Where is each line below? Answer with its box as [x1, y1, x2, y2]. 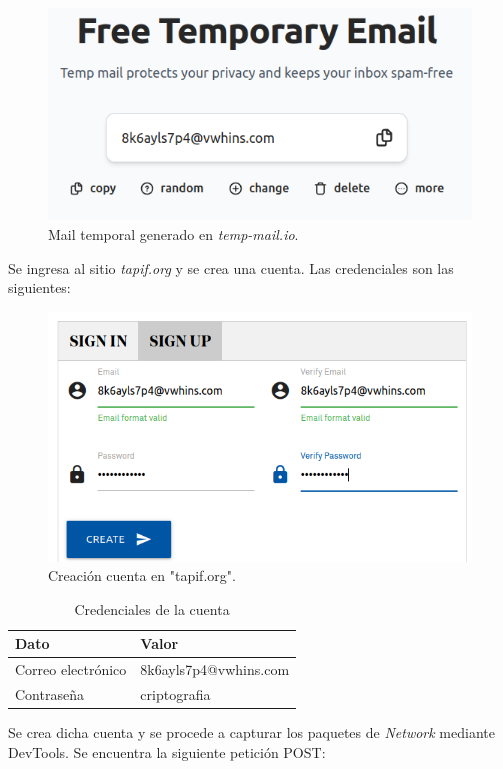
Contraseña [15, 684, 84, 705]
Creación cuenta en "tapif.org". [48, 565, 236, 586]
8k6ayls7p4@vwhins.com [140, 659, 290, 680]
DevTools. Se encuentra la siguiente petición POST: [8, 741, 326, 762]
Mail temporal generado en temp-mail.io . [48, 223, 299, 244]
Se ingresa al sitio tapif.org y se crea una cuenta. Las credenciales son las [8, 257, 454, 278]
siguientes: [8, 277, 71, 298]
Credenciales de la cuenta [74, 598, 230, 619]
